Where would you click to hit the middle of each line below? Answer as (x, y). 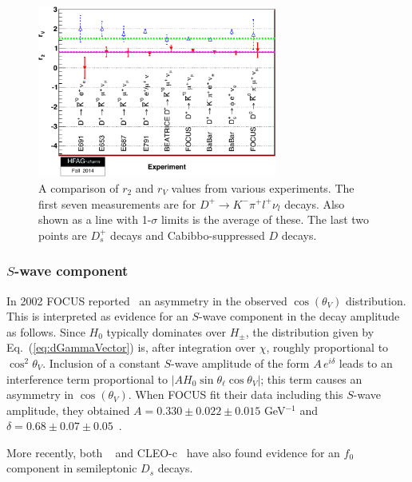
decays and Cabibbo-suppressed (188, 235)
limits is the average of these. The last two (265, 219)
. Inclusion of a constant (101, 362)
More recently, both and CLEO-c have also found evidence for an (173, 452)
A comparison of (79, 187)
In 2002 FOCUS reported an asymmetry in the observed (147, 300)
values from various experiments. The (263, 187)
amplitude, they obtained (68, 410)
